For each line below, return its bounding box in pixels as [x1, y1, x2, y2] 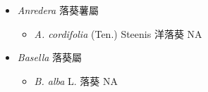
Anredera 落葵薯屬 [17, 3, 99, 17]
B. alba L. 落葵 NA [34, 73, 118, 88]
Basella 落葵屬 [17, 50, 82, 65]
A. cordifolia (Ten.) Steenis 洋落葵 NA [34, 26, 202, 41]
